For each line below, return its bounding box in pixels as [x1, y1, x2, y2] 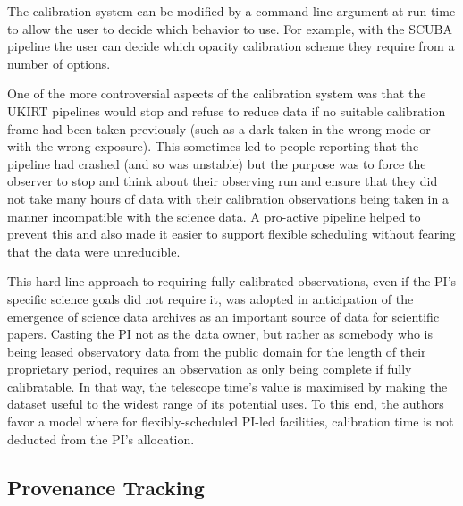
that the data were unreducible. [7, 241, 181, 260]
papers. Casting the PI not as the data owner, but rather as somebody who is [7, 325, 434, 343]
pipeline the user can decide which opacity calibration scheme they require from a [7, 37, 455, 55]
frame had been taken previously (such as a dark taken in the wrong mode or [7, 119, 431, 138]
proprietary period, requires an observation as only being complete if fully [7, 359, 412, 378]
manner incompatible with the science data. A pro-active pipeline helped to [7, 207, 421, 225]
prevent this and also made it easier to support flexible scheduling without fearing [7, 224, 456, 243]
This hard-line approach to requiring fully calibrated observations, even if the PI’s [7, 272, 457, 291]
